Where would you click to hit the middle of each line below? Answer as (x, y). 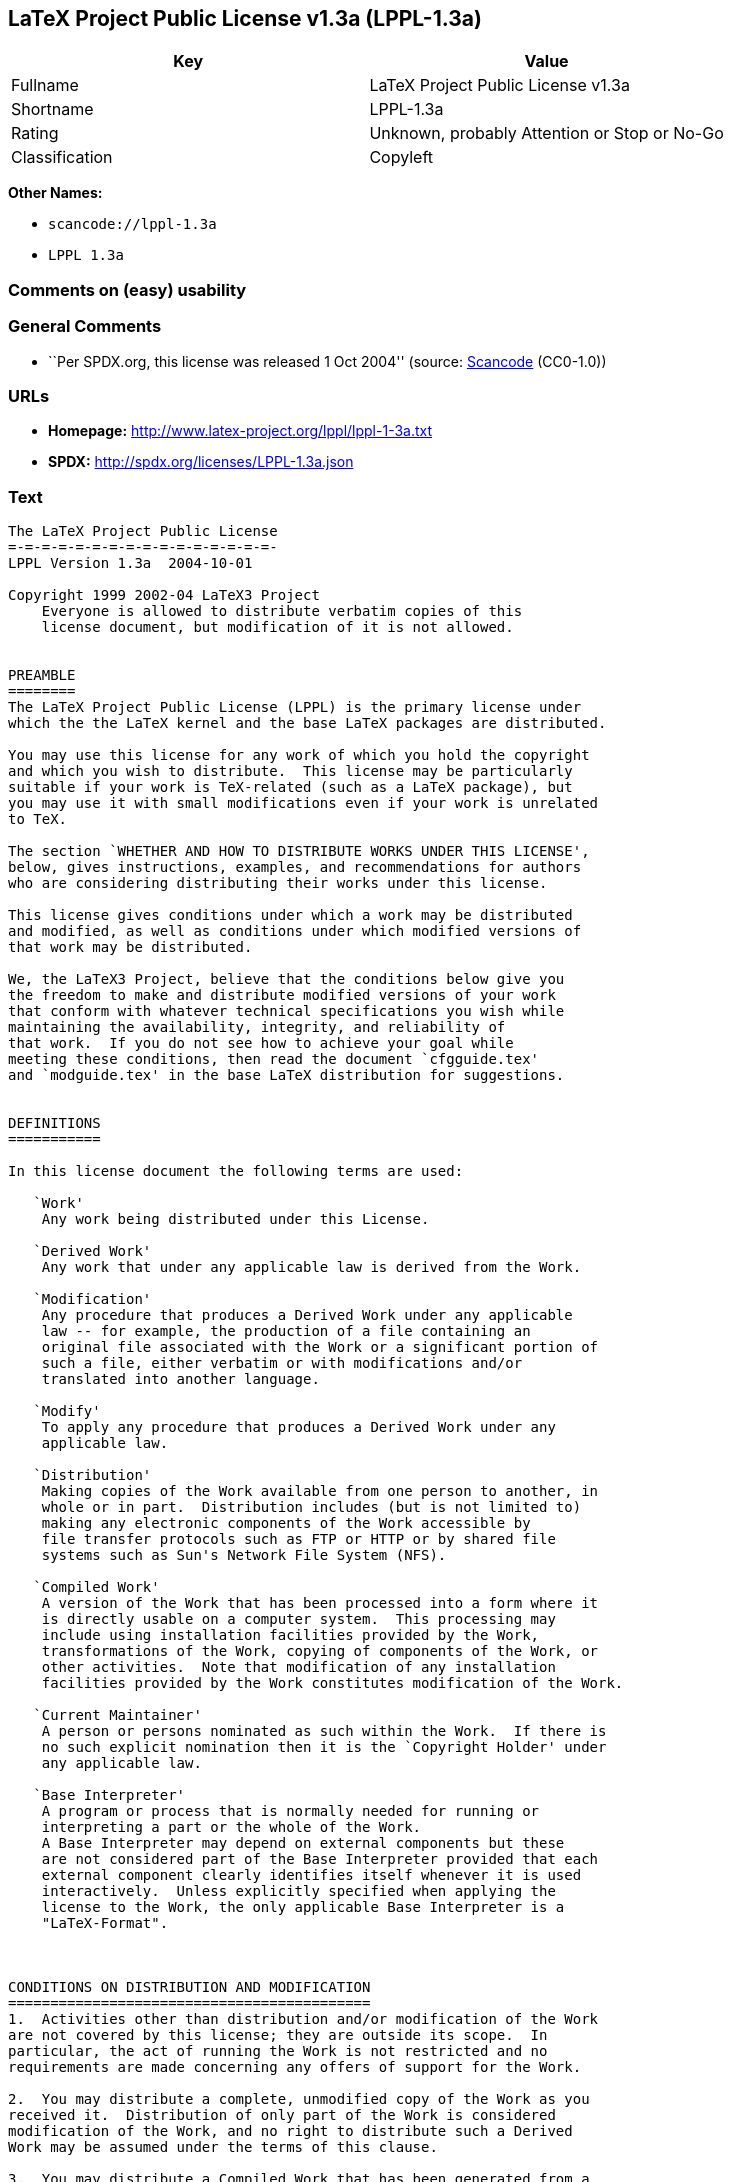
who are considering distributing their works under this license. (278, 883)
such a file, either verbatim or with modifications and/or (282, 1363)
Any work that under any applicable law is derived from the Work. (311, 1267)
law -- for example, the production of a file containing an (286, 1331)
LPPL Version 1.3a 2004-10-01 (130, 563)
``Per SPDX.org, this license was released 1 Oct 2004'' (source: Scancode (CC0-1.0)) (327, 361)
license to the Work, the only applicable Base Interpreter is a (303, 1907)
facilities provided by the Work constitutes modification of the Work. (332, 1683)
